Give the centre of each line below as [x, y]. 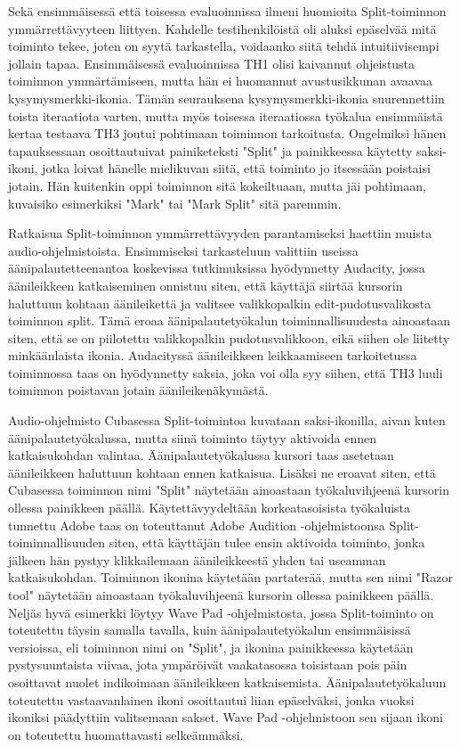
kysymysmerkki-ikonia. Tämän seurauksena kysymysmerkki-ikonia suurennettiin [226, 98]
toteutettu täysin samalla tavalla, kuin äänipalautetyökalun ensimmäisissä [210, 630]
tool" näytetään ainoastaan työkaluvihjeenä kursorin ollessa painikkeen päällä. [221, 595]
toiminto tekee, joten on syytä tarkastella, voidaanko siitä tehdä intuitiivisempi [224, 46]
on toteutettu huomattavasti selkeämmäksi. [126, 734]
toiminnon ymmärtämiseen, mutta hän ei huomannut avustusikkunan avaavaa [221, 81]
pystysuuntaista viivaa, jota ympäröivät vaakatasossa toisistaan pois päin [208, 665]
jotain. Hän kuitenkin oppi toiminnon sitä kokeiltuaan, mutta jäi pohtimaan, [217, 185]
